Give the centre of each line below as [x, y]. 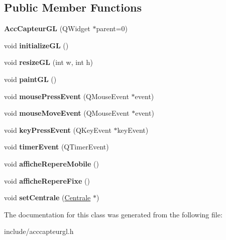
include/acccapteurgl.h [39, 231]
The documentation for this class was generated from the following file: [113, 214]
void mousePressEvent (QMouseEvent [67, 96]
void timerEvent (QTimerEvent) [56, 147]
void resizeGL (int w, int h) [48, 62]
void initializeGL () [36, 45]
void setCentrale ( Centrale [47, 197]
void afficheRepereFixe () [47, 180]
